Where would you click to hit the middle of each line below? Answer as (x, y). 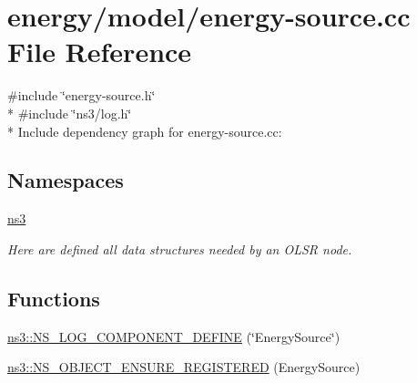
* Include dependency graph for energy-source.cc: (145, 131)
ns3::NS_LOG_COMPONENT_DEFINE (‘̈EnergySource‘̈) (174, 336)
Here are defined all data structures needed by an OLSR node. (180, 248)
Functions (54, 298)
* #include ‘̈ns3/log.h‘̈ (70, 113)
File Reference (100, 52)
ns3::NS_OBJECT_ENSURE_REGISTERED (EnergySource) (184, 367)
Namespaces (66, 180)
